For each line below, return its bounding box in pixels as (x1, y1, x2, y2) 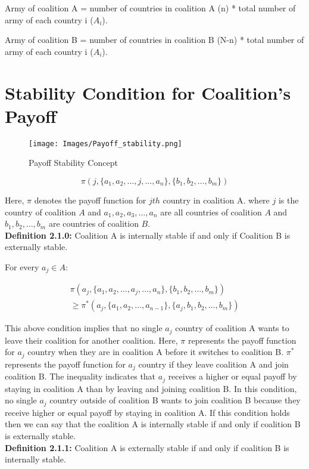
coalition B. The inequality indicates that (5, 370, 156, 382)
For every (5, 260, 39, 273)
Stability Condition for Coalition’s (5, 80, 291, 104)
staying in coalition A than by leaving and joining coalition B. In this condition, (5, 382, 297, 394)
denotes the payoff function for (34, 193, 146, 206)
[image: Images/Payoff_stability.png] (29, 139, 182, 148)
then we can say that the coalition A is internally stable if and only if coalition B (5, 418, 301, 430)
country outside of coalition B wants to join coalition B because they (49, 394, 301, 406)
